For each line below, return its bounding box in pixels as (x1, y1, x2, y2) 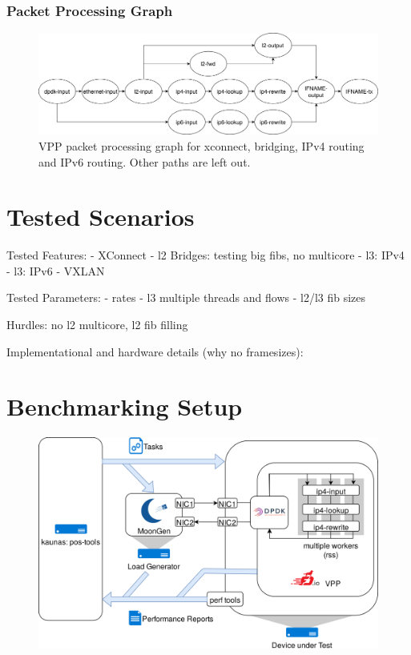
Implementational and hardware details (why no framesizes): (6, 343, 304, 360)
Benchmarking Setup (6, 390, 243, 423)
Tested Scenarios (6, 200, 195, 233)
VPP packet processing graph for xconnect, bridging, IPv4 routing (38, 137, 365, 154)
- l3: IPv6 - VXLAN (6, 262, 105, 279)
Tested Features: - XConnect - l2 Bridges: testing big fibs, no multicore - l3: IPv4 (6, 247, 405, 263)
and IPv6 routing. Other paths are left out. (38, 153, 251, 170)
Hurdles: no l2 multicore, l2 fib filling (6, 316, 188, 333)
